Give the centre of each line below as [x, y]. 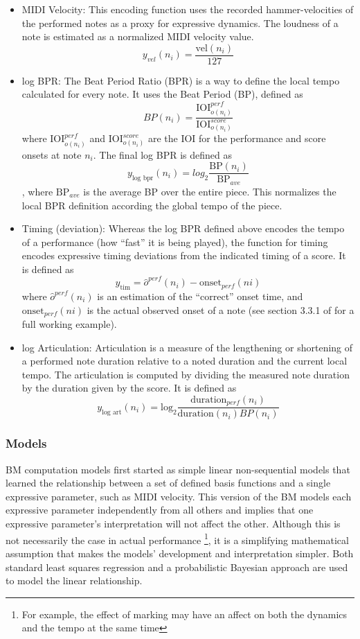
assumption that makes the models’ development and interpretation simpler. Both [180, 553]
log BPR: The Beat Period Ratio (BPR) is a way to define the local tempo [181, 80]
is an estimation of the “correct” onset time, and [200, 296]
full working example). [69, 324]
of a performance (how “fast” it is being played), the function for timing [175, 242]
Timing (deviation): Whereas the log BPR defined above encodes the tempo [183, 228]
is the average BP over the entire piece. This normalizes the [210, 191]
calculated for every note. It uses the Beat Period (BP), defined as [162, 94]
